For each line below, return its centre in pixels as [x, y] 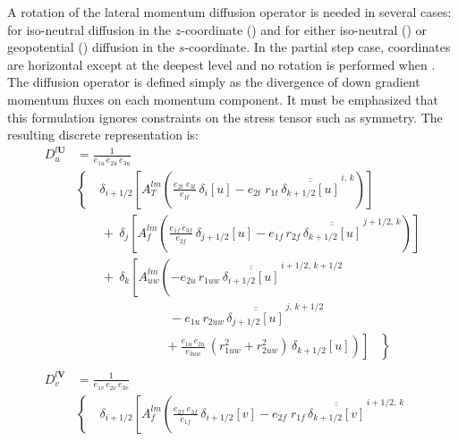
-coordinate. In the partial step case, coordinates [318, 47]
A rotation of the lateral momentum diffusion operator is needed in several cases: [229, 12]
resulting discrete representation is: [103, 135]
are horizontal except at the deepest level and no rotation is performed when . [221, 64]
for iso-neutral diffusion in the [89, 29]
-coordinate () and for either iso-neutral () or [304, 29]
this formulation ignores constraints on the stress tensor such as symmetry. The [225, 117]
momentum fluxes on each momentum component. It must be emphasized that [223, 99]
